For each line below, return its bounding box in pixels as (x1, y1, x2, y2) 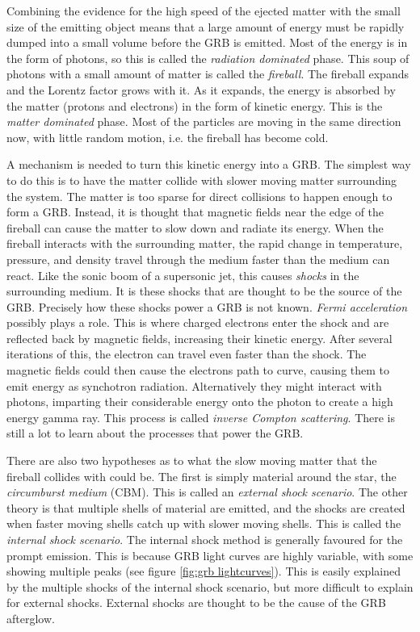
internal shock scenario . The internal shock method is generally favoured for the (6, 531, 403, 547)
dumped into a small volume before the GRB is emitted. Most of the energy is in (6, 34, 408, 51)
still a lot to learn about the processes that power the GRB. (6, 425, 304, 442)
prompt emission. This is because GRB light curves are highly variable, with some (6, 546, 414, 563)
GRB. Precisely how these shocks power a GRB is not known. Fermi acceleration (6, 298, 408, 315)
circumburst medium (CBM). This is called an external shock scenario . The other (6, 483, 408, 500)
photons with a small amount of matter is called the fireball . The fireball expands (6, 65, 409, 82)
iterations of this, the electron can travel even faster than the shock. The (6, 345, 367, 362)
